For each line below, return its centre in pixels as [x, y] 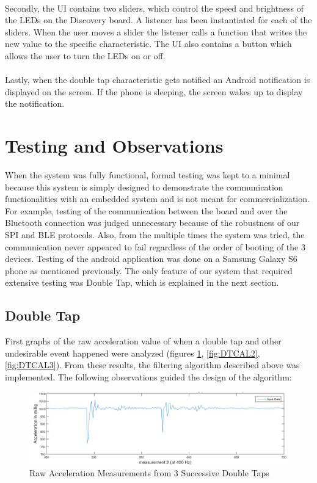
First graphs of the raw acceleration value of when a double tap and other [143, 341]
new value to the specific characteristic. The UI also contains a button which [148, 44]
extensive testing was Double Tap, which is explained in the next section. [142, 282]
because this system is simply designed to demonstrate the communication [144, 187]
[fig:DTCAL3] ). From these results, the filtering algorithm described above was [152, 365]
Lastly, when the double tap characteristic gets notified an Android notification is [158, 80]
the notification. [35, 103]
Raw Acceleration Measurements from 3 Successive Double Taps [149, 473]
